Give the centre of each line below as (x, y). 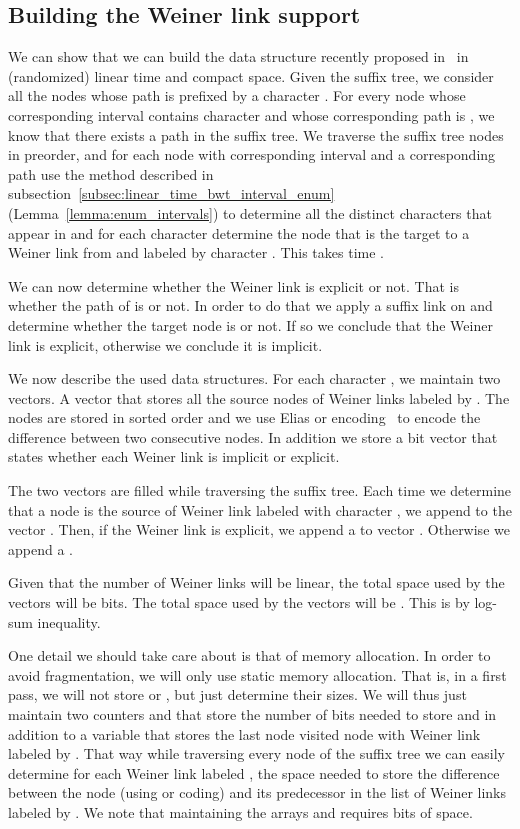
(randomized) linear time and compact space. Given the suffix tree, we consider (251, 75)
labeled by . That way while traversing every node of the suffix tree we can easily (256, 753)
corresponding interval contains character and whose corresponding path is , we (251, 114)
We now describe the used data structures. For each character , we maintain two (254, 378)
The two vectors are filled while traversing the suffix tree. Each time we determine (260, 490)
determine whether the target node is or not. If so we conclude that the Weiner (250, 324)
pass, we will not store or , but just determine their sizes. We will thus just (237, 694)
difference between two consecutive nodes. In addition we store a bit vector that (253, 436)
